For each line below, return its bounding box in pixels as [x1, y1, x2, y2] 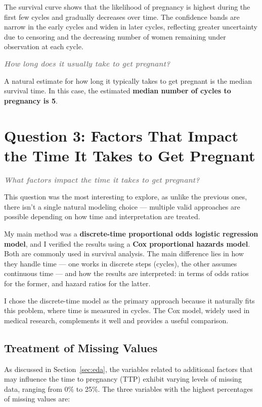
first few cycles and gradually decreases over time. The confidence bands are [4, 11, 240, 22]
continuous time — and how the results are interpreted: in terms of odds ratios [4, 268, 249, 279]
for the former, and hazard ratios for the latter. [4, 278, 151, 288]
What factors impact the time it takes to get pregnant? [4, 174, 200, 185]
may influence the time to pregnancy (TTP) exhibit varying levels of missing [4, 374, 242, 384]
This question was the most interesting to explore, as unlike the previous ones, [4, 191, 247, 202]
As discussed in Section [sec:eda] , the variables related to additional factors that [4, 363, 253, 374]
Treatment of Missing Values [4, 340, 158, 355]
